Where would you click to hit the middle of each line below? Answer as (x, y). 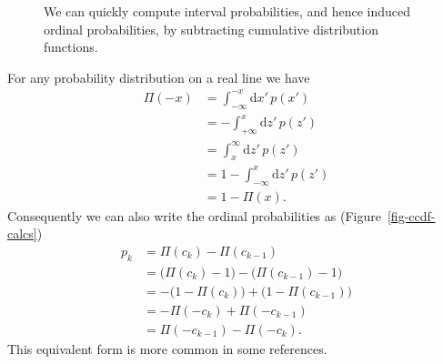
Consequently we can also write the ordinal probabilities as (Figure (194, 215)
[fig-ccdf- (411, 215)
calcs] (22, 233)
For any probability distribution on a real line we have (159, 77)
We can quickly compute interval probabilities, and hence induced (227, 11)
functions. (71, 47)
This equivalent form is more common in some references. (167, 348)
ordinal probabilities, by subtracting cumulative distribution (211, 29)
